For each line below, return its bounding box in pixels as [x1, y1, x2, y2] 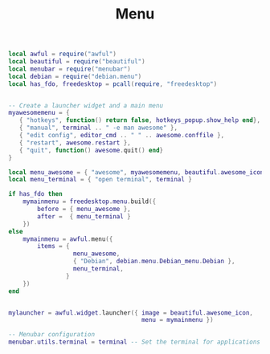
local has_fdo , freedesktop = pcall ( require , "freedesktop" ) [8, 79, 218, 88]
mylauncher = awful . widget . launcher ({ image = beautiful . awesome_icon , [8, 308, 253, 317]
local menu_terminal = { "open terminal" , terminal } [8, 176, 193, 184]
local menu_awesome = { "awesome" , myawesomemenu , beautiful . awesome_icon [8, 168, 264, 177]
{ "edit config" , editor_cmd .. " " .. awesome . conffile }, [18, 132, 225, 140]
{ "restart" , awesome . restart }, [18, 138, 131, 147]
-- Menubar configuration [8, 331, 95, 339]
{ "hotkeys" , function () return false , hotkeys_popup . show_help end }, [18, 116, 261, 124]
